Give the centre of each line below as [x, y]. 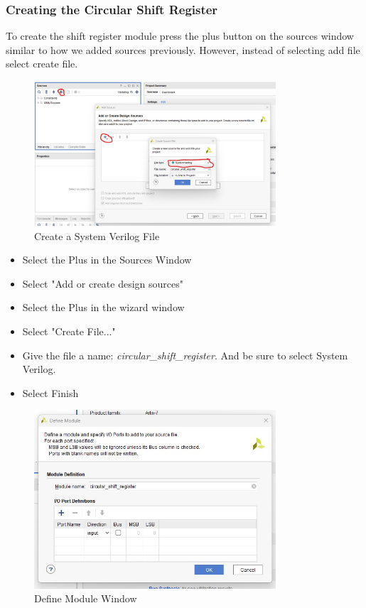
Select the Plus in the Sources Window [107, 260]
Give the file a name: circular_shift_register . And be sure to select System [185, 355]
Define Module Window [86, 598]
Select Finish [50, 392]
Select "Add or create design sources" [103, 283]
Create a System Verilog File [97, 235]
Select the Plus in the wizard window [103, 307]
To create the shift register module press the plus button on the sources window [180, 36]
